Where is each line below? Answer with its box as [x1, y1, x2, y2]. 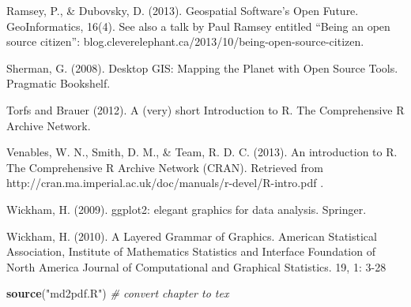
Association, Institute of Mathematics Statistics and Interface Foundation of [6, 243, 375, 260]
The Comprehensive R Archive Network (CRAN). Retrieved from [6, 159, 323, 175]
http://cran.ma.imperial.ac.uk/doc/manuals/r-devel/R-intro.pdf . [6, 174, 324, 191]
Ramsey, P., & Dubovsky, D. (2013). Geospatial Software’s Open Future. [6, 2, 359, 18]
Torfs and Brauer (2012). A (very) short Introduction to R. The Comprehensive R [6, 101, 405, 118]
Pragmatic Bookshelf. [6, 75, 111, 92]
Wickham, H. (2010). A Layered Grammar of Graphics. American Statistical [6, 227, 377, 244]
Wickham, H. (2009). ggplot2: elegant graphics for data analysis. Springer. [6, 200, 367, 217]
